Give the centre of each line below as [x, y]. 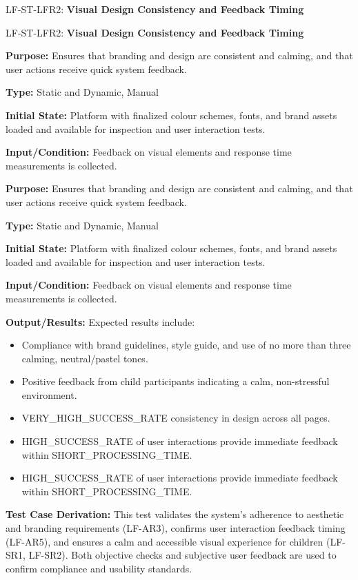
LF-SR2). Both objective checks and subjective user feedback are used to [182, 555]
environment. [49, 394]
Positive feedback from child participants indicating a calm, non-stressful [176, 381]
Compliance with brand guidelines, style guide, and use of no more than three [186, 345]
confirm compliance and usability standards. [99, 568]
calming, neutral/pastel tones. [85, 358]
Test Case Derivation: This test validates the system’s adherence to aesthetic [175, 514]
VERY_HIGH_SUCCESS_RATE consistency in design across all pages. [176, 418]
